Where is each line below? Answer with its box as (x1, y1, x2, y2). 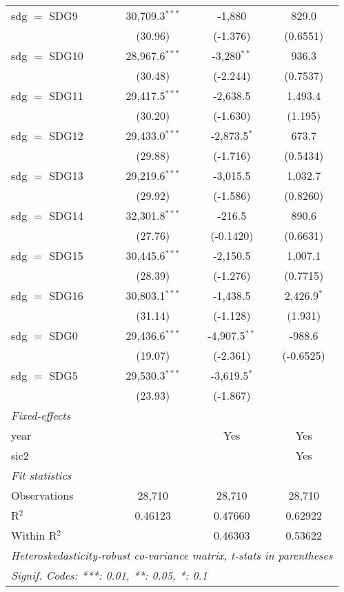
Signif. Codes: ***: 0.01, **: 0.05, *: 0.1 (11, 567, 208, 583)
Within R (11, 527, 57, 543)
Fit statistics (11, 467, 72, 483)
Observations (11, 487, 74, 503)
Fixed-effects (11, 407, 71, 423)
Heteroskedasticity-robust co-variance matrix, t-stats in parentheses (11, 547, 333, 563)
